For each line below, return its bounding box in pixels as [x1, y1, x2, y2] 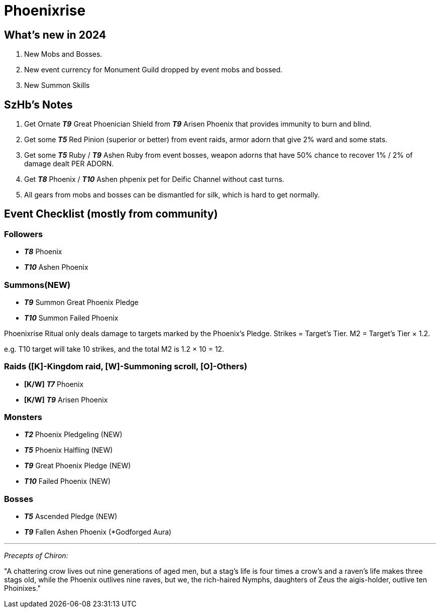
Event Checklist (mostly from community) [4, 208, 218, 221]
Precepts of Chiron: [4, 551, 68, 560]
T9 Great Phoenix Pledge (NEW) [24, 461, 131, 470]
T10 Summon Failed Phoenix [24, 313, 119, 322]
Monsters [4, 412, 43, 423]
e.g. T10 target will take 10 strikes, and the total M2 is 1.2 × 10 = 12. [4, 344, 225, 353]
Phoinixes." [4, 584, 41, 593]
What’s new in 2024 [4, 28, 106, 41]
